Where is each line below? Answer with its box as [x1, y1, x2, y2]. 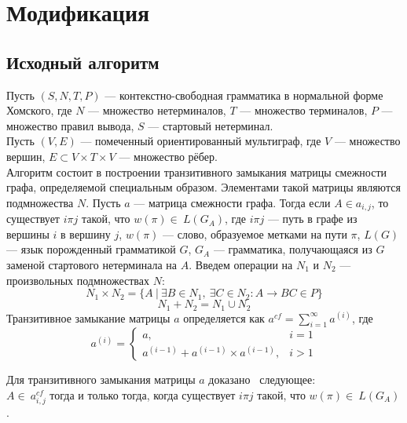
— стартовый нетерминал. [148, 117, 273, 133]
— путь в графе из [267, 210, 357, 227]
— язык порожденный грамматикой [6, 241, 176, 257]
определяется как [183, 309, 265, 326]
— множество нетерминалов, [88, 102, 226, 119]
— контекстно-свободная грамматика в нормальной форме [104, 86, 383, 103]
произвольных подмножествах [6, 272, 150, 288]
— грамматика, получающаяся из [213, 241, 372, 257]
